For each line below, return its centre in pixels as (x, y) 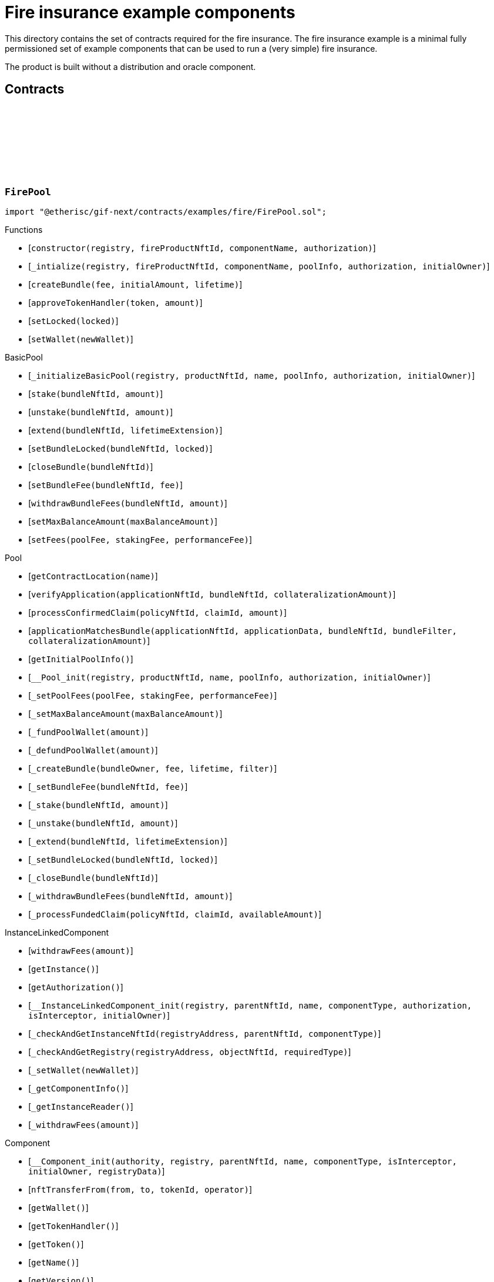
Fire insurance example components (150, 12)
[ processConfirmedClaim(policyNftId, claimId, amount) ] (158, 612)
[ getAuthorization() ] (76, 987)
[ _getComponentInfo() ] (78, 1088)
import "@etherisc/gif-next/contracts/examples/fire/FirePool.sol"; (166, 211)
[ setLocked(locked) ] (73, 320)
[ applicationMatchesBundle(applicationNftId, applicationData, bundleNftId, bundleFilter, (243, 630)
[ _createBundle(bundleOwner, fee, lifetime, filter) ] (153, 768)
